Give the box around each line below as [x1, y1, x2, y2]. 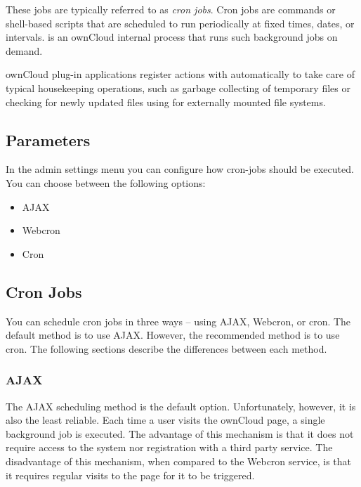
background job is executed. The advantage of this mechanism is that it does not [6, 426, 354, 441]
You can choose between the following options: [6, 175, 206, 190]
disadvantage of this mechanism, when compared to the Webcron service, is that [6, 453, 352, 468]
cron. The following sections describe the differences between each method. [6, 341, 327, 356]
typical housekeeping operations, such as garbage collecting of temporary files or [6, 80, 350, 95]
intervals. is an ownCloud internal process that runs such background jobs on [6, 30, 338, 44]
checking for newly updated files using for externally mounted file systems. [6, 94, 326, 109]
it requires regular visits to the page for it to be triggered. [6, 467, 255, 482]
